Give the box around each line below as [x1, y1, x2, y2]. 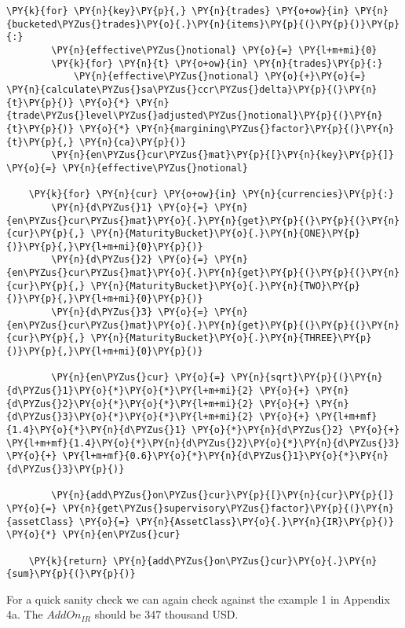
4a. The [6, 606, 43, 622]
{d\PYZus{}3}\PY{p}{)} [6, 463, 125, 475]
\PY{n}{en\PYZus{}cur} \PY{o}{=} [51, 372, 226, 384]
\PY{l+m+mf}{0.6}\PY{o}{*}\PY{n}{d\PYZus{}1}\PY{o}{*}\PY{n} [62, 450, 389, 462]
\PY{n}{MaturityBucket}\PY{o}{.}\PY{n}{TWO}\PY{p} [90, 280, 361, 292]
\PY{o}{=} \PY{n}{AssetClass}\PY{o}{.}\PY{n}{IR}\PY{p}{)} [79, 516, 394, 527]
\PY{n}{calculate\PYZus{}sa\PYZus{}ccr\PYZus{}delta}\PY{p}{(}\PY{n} [6, 83, 378, 95]
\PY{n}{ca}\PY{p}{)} [79, 136, 187, 148]
